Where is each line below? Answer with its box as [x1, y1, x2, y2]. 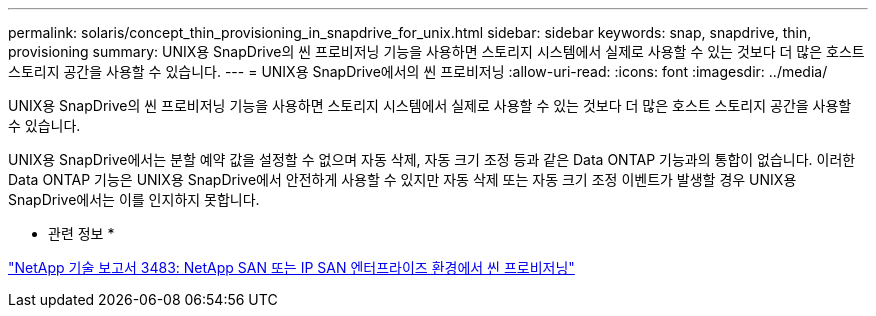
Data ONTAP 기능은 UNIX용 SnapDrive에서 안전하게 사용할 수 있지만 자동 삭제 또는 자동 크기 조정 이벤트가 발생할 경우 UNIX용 [8, 171, 797, 188]
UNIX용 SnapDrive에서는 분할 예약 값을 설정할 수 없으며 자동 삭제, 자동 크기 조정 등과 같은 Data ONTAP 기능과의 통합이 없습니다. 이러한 [8, 151, 856, 168]
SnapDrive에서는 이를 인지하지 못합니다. [8, 191, 260, 208]
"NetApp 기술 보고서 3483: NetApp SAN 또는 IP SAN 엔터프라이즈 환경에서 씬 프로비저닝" [8, 259, 575, 276]
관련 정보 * [48, 225, 115, 242]
